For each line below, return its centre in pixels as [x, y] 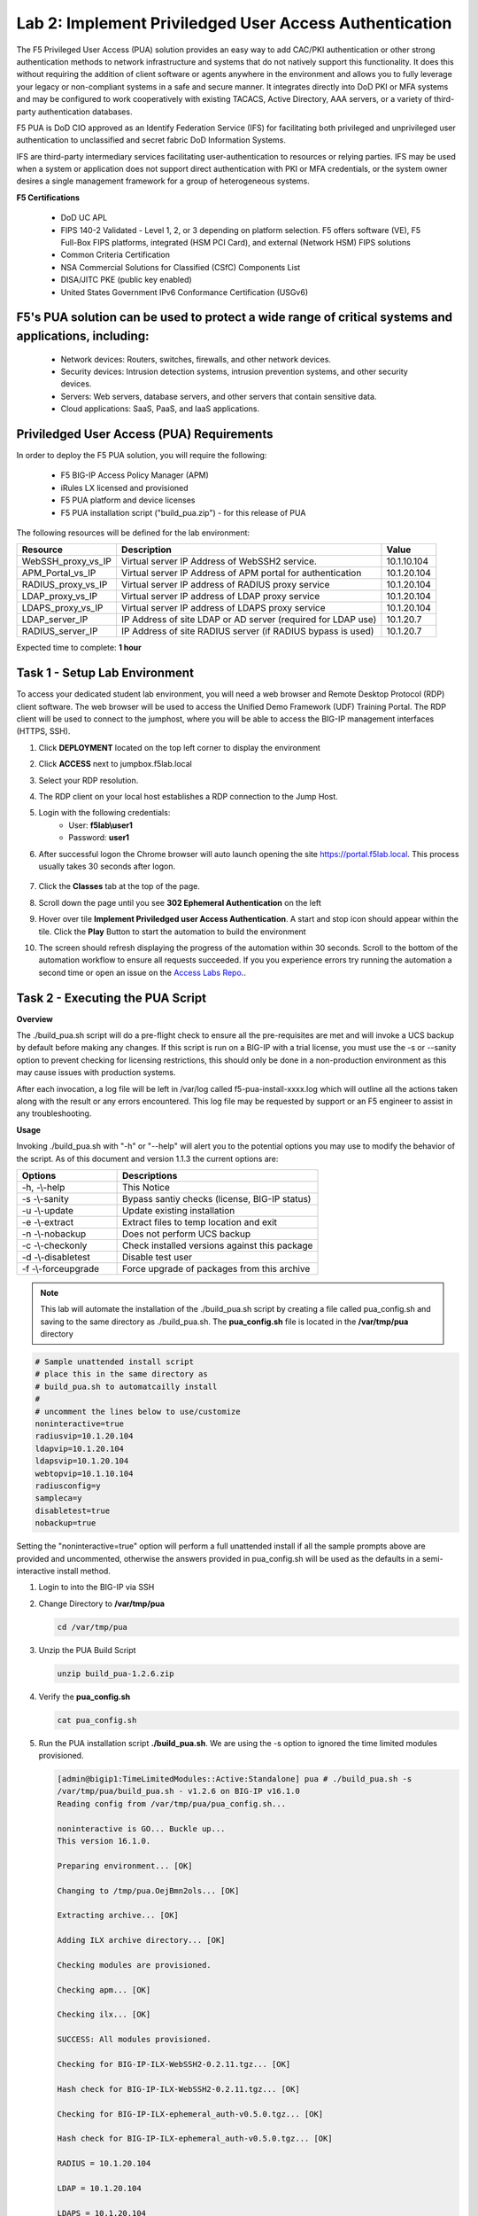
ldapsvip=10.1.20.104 [82, 1461]
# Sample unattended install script [115, 1362]
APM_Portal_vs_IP [59, 574]
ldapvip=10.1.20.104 [79, 1448]
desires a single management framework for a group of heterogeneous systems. [163, 181]
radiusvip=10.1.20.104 [84, 1436]
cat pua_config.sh [97, 1720]
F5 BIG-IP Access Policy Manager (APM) [135, 475]
